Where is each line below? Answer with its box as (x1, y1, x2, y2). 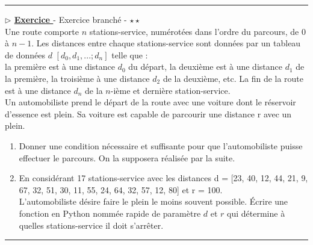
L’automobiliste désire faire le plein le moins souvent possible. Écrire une (19, 195, 288, 208)
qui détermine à (227, 206, 285, 219)
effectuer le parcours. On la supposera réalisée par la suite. (19, 151, 235, 164)
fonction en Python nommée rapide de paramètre (19, 206, 201, 219)
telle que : (111, 48, 148, 61)
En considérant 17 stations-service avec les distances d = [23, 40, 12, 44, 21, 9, (19, 172, 308, 184)
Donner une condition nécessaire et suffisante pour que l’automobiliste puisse (19, 139, 303, 152)
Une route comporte (5, 25, 79, 37)
